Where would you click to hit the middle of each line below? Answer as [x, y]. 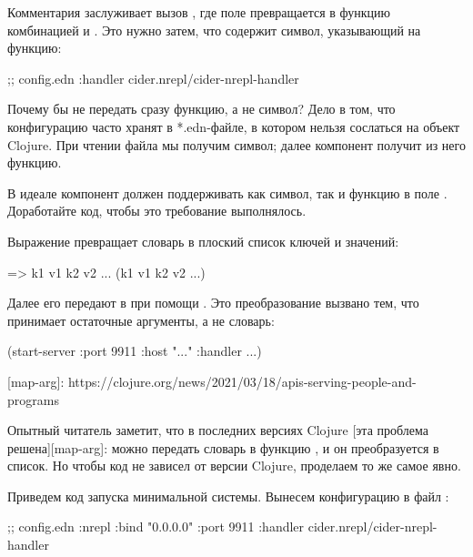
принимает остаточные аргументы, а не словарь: [141, 320]
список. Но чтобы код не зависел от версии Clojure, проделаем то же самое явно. [234, 466]
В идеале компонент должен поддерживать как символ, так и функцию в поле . [227, 192]
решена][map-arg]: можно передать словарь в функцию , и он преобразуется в [223, 447]
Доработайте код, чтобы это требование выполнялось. [157, 211]
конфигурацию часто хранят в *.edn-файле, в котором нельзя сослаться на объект [234, 126]
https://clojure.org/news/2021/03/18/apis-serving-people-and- [242, 381]
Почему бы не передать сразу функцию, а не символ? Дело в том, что [201, 109]
